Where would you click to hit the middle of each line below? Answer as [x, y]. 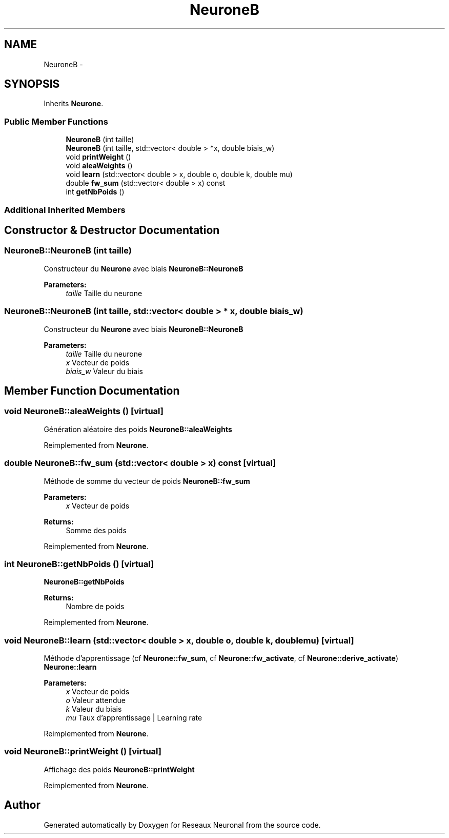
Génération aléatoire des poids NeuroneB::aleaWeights [138, 429]
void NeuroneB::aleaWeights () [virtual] [84, 411]
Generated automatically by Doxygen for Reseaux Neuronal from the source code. [182, 825]
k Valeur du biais [94, 709]
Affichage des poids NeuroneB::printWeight [119, 769]
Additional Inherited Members [65, 210]
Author [22, 805]
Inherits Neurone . [74, 104]
